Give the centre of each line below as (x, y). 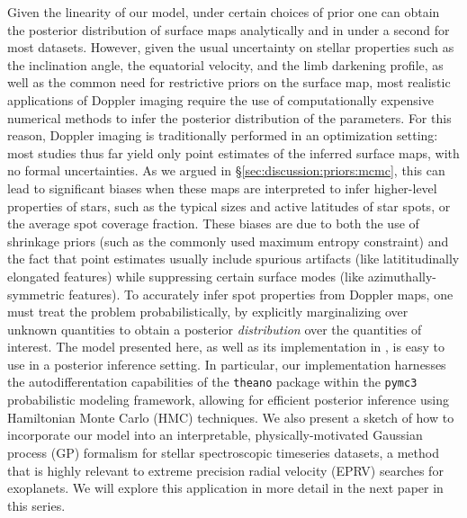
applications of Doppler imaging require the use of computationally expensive (220, 99)
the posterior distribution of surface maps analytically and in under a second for (229, 29)
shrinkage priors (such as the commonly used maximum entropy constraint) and (228, 241)
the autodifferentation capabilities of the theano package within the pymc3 (212, 382)
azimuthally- (402, 276)
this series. (36, 505)
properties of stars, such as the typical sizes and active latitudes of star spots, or (229, 205)
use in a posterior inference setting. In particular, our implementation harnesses (227, 364)
